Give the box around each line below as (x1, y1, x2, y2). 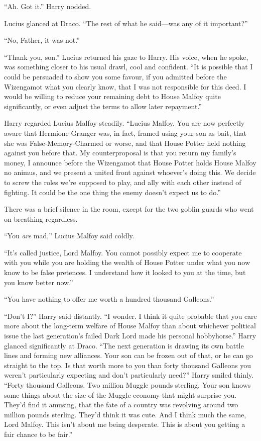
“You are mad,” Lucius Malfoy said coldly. (4, 230, 135, 241)
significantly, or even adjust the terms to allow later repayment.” (4, 101, 202, 111)
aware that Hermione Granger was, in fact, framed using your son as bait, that (4, 127, 246, 138)
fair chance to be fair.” (4, 428, 73, 439)
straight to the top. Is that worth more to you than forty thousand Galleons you (4, 360, 251, 370)
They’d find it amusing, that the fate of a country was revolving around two (4, 399, 238, 410)
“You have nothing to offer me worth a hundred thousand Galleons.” (4, 294, 214, 304)
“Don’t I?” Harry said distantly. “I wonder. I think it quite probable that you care (4, 310, 257, 321)
